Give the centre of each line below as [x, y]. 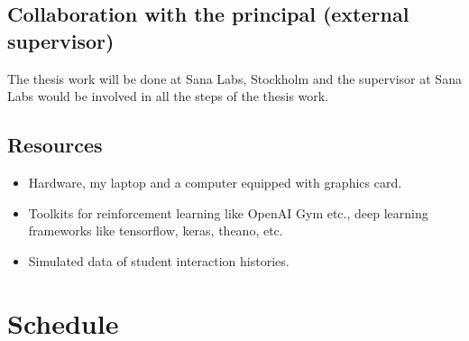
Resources [55, 145]
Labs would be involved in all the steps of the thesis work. [168, 96]
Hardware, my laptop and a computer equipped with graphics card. [215, 182]
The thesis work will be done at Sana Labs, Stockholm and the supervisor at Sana [234, 78]
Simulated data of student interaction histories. [159, 260]
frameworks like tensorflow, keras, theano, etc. [156, 230]
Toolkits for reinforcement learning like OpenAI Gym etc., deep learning [228, 212]
